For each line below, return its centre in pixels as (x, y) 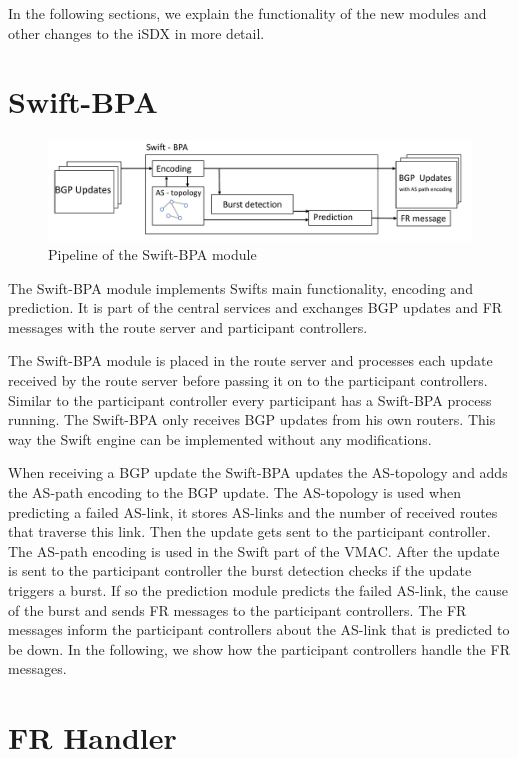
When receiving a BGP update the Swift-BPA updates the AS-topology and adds (258, 472)
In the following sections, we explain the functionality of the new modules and (247, 13)
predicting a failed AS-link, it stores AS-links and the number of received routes (253, 511)
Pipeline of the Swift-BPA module (152, 254)
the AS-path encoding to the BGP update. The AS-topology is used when (234, 492)
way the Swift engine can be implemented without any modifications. (220, 438)
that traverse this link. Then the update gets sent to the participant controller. (249, 531)
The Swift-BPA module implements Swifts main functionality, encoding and (240, 287)
